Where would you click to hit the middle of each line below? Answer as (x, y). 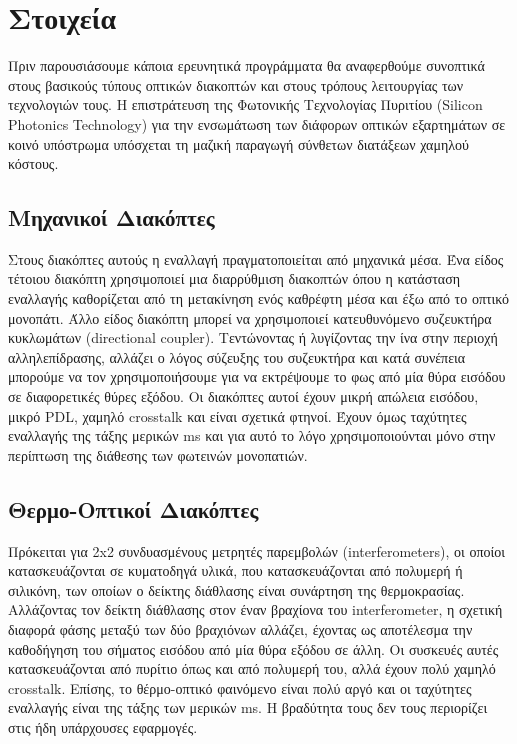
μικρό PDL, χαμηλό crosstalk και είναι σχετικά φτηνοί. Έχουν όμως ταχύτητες (237, 415)
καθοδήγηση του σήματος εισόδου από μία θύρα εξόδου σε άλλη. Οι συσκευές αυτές (253, 648)
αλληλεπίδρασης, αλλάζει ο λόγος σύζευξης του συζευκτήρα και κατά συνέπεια (237, 356)
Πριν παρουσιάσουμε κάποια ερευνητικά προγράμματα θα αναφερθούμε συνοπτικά (246, 65)
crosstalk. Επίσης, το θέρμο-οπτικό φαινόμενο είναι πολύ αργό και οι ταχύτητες (240, 687)
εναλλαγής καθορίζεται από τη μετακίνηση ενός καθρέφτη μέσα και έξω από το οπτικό (259, 298)
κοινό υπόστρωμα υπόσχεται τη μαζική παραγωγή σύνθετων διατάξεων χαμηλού (238, 143)
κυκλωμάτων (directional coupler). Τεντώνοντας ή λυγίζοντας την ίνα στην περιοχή (253, 337)
